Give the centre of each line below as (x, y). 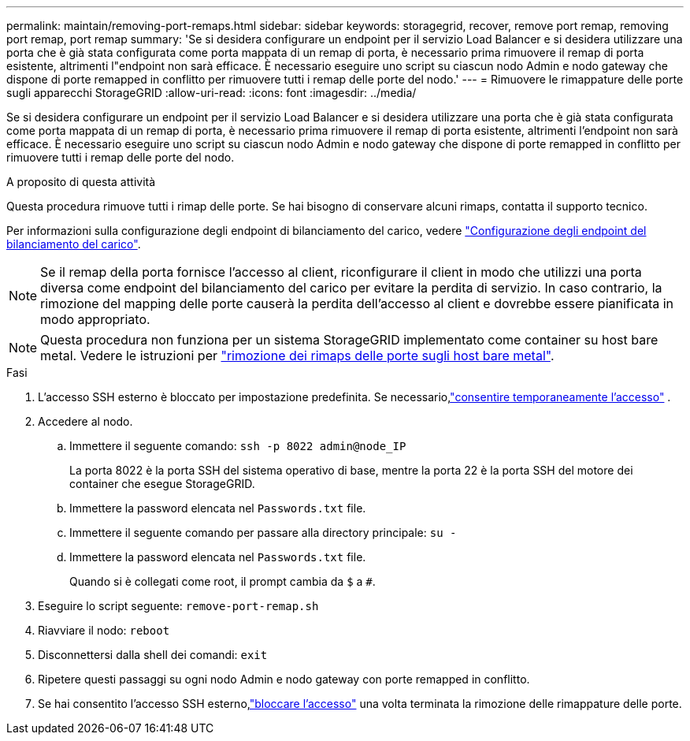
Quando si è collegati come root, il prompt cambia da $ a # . (223, 581)
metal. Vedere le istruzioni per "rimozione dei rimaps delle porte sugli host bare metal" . (297, 356)
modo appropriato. (95, 319)
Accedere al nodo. (85, 421)
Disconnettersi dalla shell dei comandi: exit (153, 655)
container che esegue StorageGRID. (162, 484)
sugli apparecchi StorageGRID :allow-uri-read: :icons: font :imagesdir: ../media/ (211, 93)
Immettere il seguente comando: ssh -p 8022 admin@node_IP (238, 446)
